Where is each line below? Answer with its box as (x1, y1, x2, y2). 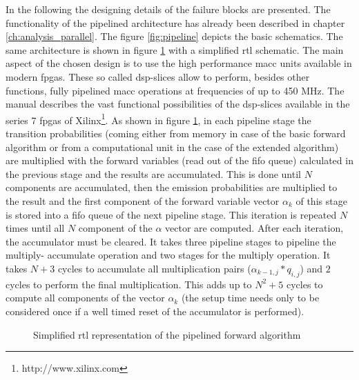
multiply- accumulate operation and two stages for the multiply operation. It (6, 248, 331, 262)
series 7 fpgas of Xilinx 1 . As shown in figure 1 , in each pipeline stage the (6, 110, 311, 127)
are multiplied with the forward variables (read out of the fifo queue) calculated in (6, 153, 353, 168)
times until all (6, 221, 65, 235)
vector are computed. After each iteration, (165, 221, 344, 235)
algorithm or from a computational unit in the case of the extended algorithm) (6, 139, 339, 154)
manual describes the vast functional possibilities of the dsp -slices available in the (6, 97, 350, 111)
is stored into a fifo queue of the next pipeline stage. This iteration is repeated (6, 207, 337, 221)
